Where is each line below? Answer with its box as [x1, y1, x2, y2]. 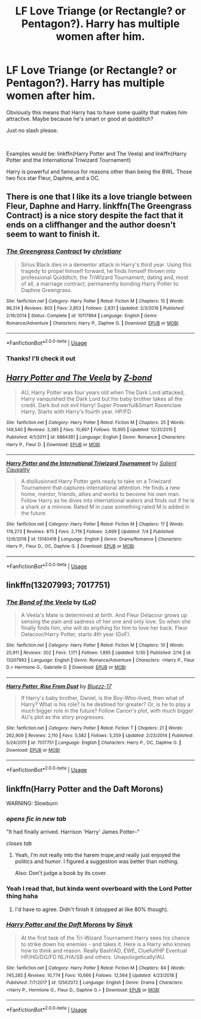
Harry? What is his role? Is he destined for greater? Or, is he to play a [20, 701, 191, 708]
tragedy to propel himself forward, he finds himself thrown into [20, 267, 176, 274]
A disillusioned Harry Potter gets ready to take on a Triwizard [20, 478, 172, 485]
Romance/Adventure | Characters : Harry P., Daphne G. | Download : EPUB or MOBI [6, 320, 179, 326]
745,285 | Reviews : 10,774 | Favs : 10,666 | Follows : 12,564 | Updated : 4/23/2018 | [6, 972, 178, 978]
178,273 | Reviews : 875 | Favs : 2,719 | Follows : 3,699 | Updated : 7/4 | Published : [6, 528, 175, 534]
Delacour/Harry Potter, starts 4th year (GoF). [20, 631, 132, 638]
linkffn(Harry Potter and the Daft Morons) [6, 784, 163, 794]
